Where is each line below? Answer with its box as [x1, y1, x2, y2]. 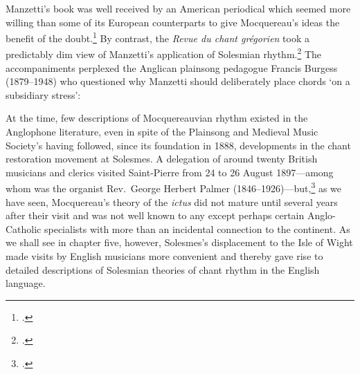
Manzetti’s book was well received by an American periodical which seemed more [6, 1, 351, 15]
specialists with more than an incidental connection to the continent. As [44, 221, 350, 236]
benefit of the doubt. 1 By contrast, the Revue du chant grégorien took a [6, 29, 310, 45]
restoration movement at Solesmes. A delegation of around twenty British [6, 151, 318, 166]
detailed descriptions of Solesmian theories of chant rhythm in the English [6, 262, 320, 277]
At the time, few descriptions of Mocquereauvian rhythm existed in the [6, 111, 308, 125]
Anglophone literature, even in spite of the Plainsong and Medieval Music [6, 124, 318, 139]
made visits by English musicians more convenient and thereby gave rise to [6, 249, 323, 263]
